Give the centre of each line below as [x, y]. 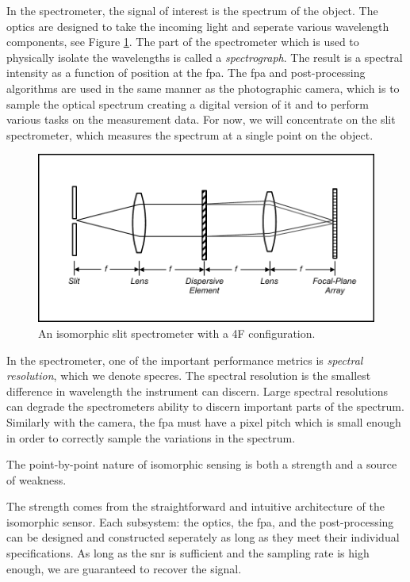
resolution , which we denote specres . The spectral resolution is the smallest [189, 375]
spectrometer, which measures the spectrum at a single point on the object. [190, 134]
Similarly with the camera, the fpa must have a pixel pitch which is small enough [204, 421]
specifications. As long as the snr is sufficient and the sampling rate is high [188, 553]
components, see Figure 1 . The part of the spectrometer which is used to [183, 42]
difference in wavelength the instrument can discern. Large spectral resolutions [197, 391]
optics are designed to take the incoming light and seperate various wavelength [198, 26]
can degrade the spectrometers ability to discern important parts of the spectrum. [205, 406]
